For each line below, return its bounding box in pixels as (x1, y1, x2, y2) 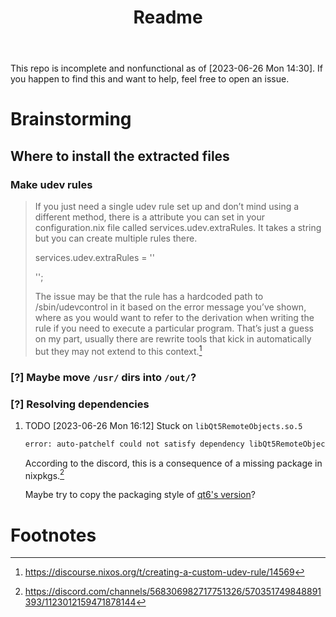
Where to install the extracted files (10, 147, 230, 165)
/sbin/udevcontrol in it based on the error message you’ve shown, (34, 301, 307, 313)
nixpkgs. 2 (24, 467, 65, 481)
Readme (133, 6, 203, 29)
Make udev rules (10, 177, 93, 191)
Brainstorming (10, 108, 132, 131)
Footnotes (10, 524, 97, 546)
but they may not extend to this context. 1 (34, 344, 203, 357)
